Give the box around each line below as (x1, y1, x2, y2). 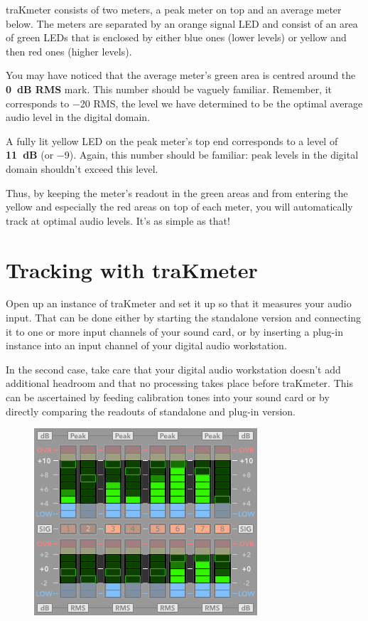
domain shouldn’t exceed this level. (6, 161, 158, 176)
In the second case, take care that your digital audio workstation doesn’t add (6, 361, 341, 376)
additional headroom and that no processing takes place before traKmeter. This (6, 376, 353, 391)
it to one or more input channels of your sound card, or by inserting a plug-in (6, 324, 343, 339)
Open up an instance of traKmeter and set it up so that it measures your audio (6, 296, 352, 311)
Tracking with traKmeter (6, 255, 258, 284)
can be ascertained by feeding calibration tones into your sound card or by (6, 390, 330, 404)
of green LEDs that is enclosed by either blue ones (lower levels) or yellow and (6, 30, 347, 45)
